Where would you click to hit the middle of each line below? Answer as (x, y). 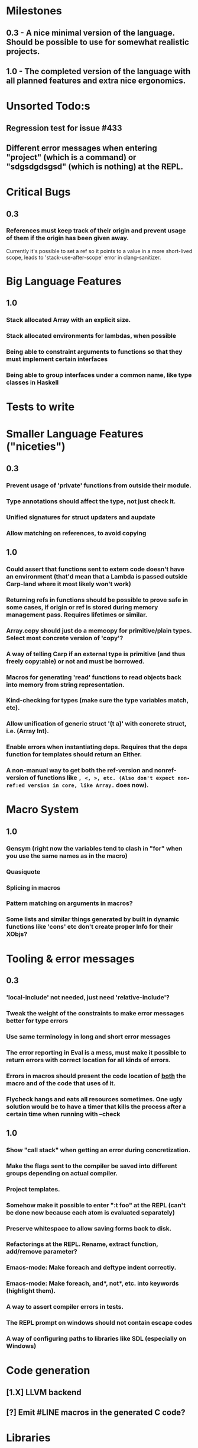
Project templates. (33, 1189)
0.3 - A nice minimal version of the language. (91, 33)
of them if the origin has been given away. (67, 238)
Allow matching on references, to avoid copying (76, 533)
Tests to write (40, 407)
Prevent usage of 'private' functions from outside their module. (99, 485)
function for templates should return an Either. (74, 755)
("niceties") (36, 447)
